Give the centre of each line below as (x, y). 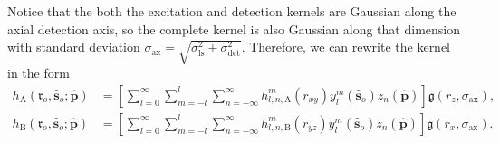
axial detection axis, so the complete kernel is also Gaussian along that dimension (234, 29)
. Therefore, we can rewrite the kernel (346, 47)
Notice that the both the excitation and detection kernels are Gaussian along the (232, 11)
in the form (38, 73)
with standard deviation (74, 47)
